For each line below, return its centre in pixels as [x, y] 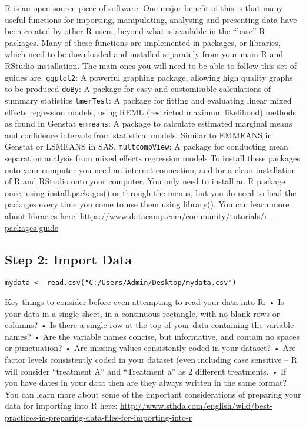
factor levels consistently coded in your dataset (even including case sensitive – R [151, 360]
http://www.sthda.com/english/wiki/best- [196, 406]
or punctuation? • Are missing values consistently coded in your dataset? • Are [150, 348]
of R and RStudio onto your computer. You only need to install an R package [145, 181]
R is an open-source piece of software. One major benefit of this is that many [144, 8]
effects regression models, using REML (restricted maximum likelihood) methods [151, 112]
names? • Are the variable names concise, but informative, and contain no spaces [152, 336]
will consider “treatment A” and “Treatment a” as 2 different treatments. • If [146, 371]
